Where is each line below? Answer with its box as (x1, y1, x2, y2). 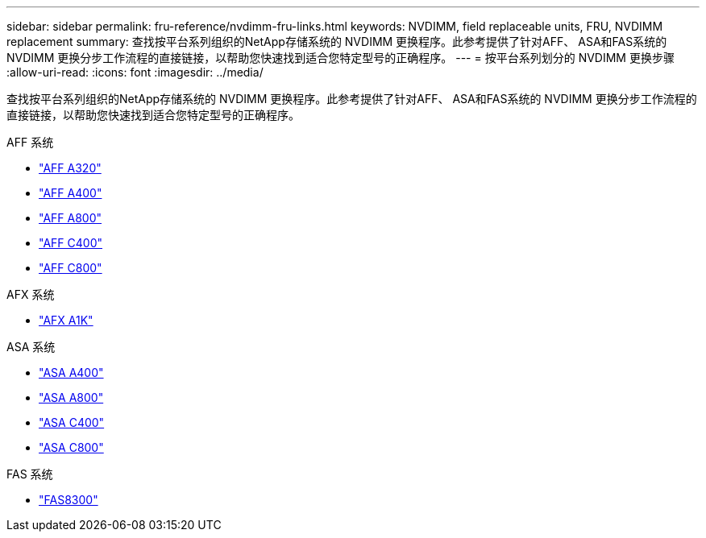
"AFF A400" (39, 186, 102, 200)
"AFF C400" (39, 236, 102, 250)
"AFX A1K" (39, 313, 93, 327)
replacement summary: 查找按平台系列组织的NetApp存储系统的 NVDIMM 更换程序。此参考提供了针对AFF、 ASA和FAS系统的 (6, 35, 667, 48)
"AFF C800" (39, 261, 102, 275)
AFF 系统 (6, 135, 54, 149)
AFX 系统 (6, 288, 55, 301)
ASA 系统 (6, 340, 56, 354)
